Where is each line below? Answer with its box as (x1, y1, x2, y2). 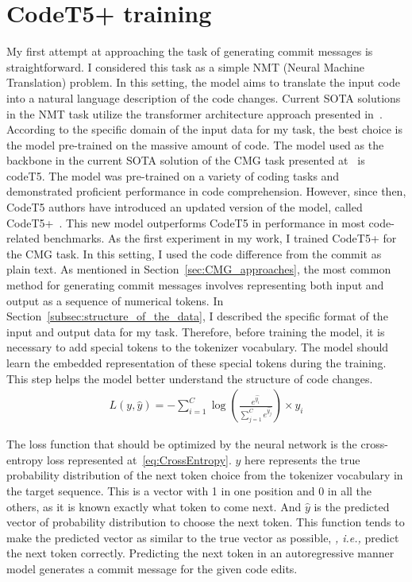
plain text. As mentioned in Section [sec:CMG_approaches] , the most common (6, 261, 391, 277)
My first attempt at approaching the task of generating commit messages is (6, 43, 373, 60)
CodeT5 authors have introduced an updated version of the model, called (6, 199, 363, 215)
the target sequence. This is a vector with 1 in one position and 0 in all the (6, 483, 372, 499)
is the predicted (314, 498, 390, 514)
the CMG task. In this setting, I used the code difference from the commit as (6, 245, 382, 262)
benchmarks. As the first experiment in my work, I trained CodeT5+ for (43, 230, 397, 246)
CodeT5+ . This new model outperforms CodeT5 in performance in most (6, 214, 365, 231)
